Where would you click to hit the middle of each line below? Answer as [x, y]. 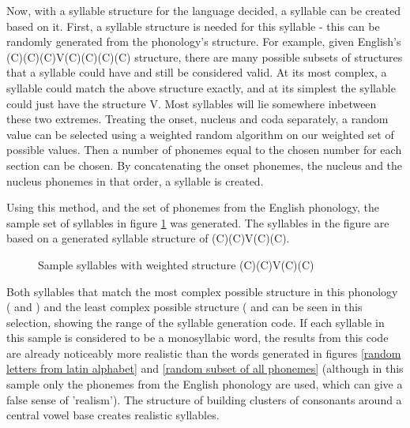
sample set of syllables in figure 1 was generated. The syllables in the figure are [198, 222]
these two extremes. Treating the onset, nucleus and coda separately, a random [197, 119]
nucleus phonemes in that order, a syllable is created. [135, 180]
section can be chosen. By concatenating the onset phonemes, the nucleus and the [205, 165]
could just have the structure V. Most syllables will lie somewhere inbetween [192, 103]
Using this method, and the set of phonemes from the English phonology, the [193, 207]
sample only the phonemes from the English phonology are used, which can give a [205, 384]
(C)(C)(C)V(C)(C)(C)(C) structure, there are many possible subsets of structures [205, 56]
